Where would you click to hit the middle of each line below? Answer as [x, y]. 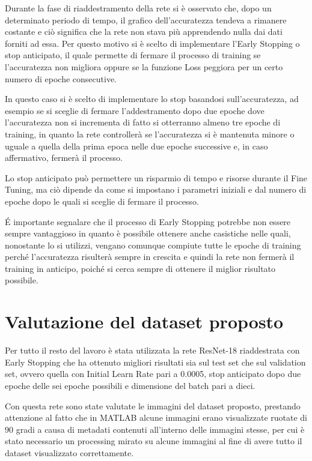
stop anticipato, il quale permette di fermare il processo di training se [133, 55]
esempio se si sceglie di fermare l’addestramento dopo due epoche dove [135, 110]
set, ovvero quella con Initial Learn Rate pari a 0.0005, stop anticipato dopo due [153, 374]
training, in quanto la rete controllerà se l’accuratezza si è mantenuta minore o [150, 134]
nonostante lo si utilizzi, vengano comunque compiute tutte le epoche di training [153, 245]
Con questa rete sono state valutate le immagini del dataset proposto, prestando [153, 405]
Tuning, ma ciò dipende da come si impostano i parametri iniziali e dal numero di [156, 189]
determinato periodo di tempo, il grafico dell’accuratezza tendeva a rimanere [146, 20]
